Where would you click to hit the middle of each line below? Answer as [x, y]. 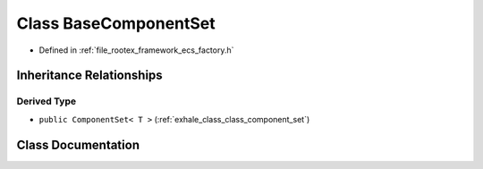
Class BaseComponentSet [116, 23]
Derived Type [46, 101]
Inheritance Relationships [89, 76]
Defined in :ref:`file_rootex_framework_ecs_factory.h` [136, 50]
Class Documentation [78, 144]
